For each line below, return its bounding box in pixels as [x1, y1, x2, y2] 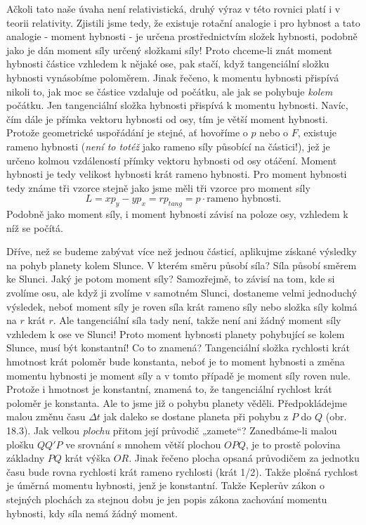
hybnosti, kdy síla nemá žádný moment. [6, 505, 178, 520]
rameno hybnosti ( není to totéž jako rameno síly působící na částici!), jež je [6, 138, 330, 153]
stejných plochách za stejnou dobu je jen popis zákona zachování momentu [6, 491, 327, 506]
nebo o [259, 125, 289, 140]
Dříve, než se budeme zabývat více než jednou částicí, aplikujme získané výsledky [6, 244, 357, 259]
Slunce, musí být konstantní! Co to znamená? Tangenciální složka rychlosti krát [6, 340, 350, 355]
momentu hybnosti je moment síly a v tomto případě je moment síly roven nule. [6, 368, 351, 382]
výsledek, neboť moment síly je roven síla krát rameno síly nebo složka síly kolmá [6, 299, 358, 313]
